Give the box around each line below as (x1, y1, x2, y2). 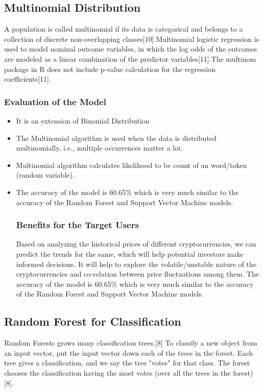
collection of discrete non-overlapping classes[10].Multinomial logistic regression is (4, 33, 259, 44)
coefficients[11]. (4, 73, 51, 84)
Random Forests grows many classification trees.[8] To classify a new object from (4, 337, 257, 348)
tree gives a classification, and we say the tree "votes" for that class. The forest (4, 357, 250, 368)
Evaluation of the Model (4, 95, 107, 108)
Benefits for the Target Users (16, 218, 139, 231)
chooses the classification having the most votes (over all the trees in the (4, 367, 231, 378)
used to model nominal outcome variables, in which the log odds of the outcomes (4, 43, 257, 54)
